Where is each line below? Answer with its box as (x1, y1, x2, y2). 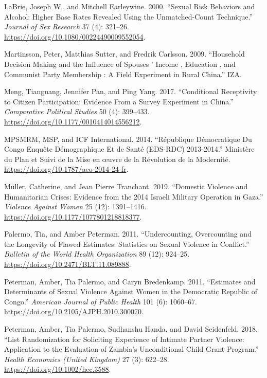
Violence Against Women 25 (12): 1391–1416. (4, 201, 147, 212)
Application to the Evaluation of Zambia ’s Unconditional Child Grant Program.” (4, 344, 259, 354)
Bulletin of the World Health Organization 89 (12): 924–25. (4, 248, 190, 259)
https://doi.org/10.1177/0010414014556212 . (4, 116, 142, 127)
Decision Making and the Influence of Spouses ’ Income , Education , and (4, 58, 236, 69)
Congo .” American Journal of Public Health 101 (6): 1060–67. (4, 296, 197, 307)
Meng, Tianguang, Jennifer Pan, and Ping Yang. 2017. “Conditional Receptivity (4, 86, 257, 97)
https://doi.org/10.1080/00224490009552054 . (4, 31, 146, 42)
